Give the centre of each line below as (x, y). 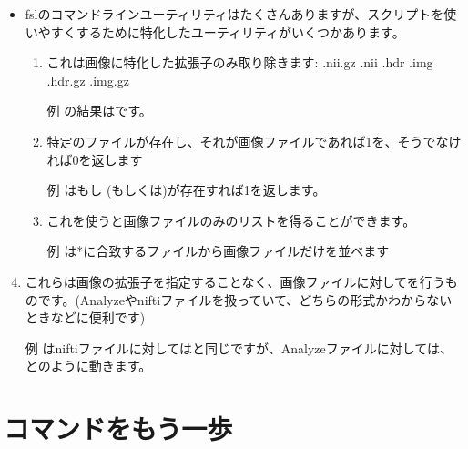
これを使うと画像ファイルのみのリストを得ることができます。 (231, 220)
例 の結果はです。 (99, 111)
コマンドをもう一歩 (118, 429)
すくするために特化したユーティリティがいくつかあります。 (228, 31)
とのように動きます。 (88, 366)
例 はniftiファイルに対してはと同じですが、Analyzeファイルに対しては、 (239, 347)
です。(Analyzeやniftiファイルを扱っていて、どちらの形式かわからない (245, 299)
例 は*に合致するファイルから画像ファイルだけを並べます (218, 251)
